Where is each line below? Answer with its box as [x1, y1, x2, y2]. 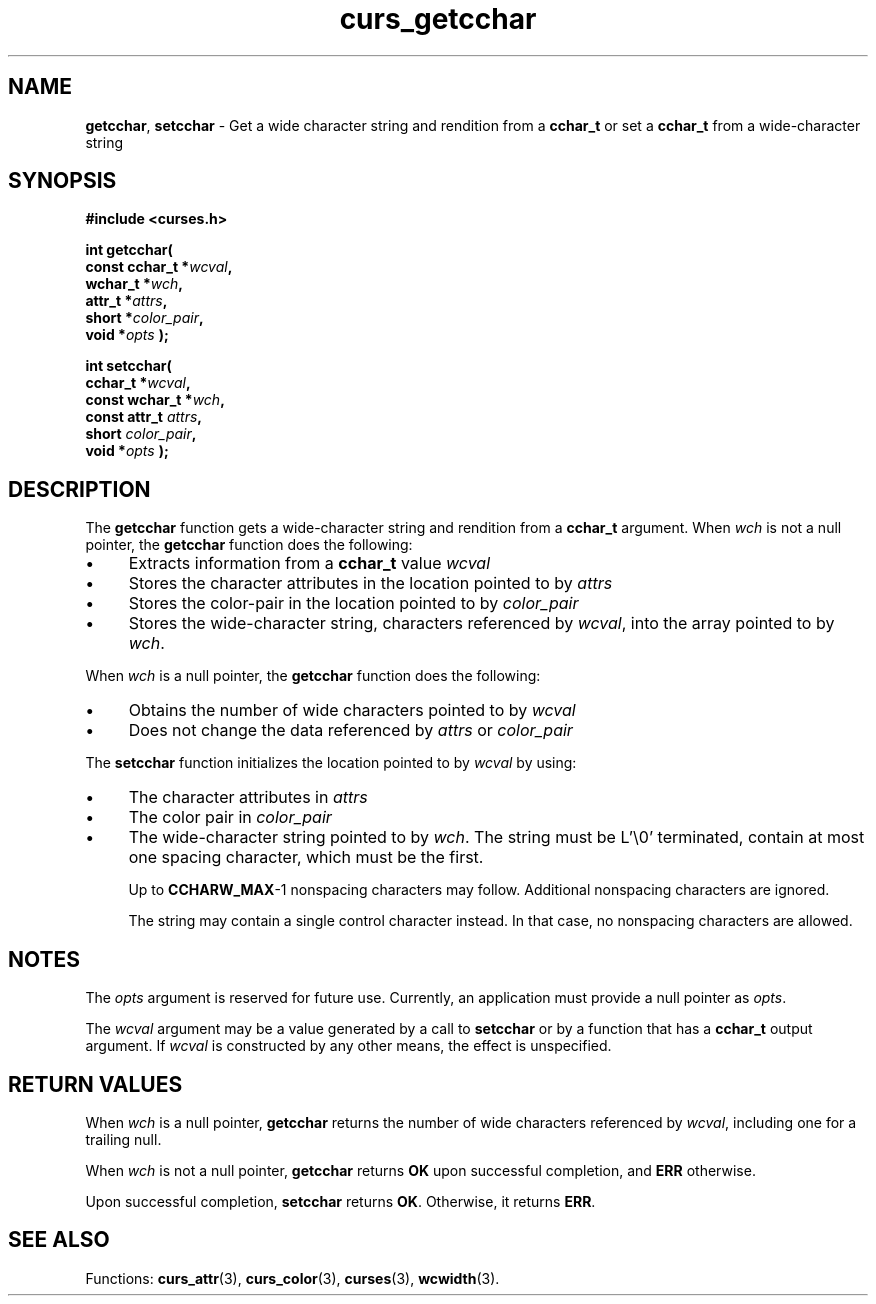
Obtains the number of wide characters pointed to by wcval [128, 700, 576, 721]
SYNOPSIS [8, 168, 117, 194]
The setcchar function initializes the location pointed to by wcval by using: [85, 754, 577, 772]
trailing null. [85, 1130, 162, 1148]
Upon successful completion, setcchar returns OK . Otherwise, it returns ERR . [85, 1192, 596, 1210]
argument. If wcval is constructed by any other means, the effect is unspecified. [85, 1037, 612, 1055]
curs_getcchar [339, 2, 537, 36]
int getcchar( [85, 241, 173, 259]
